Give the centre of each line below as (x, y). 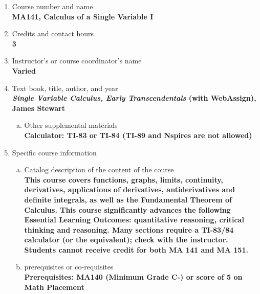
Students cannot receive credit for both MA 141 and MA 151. (136, 249)
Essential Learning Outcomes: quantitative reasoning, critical (134, 220)
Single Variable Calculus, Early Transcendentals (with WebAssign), (134, 98)
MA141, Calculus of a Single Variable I (83, 16)
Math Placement (54, 287)
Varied (24, 70)
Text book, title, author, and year (65, 88)
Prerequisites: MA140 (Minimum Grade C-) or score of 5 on (133, 277)
